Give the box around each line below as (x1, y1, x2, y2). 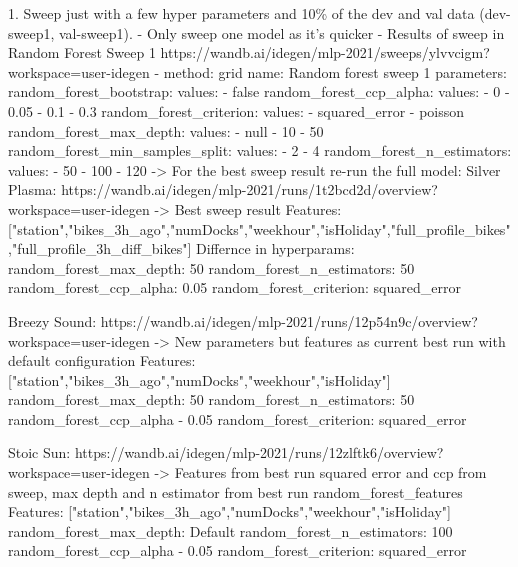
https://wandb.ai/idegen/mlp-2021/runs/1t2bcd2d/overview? (61, 179, 438, 200)
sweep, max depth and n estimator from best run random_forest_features (8, 481, 463, 502)
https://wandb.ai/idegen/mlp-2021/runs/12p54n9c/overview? (100, 310, 478, 331)
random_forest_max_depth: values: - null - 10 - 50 (8, 120, 324, 141)
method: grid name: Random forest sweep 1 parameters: (163, 61, 507, 82)
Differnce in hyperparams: (195, 238, 355, 259)
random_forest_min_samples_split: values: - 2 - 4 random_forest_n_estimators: (8, 140, 512, 161)
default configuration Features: (8, 350, 196, 371)
